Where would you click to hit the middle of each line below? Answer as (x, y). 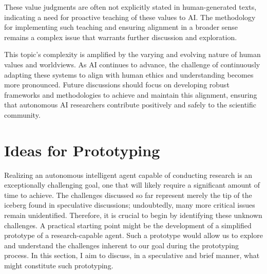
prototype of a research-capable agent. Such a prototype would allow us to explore (133, 235)
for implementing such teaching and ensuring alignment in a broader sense (121, 27)
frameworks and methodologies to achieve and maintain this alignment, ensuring (131, 94)
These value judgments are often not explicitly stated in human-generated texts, (130, 7)
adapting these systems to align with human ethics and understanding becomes (129, 74)
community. (22, 114)
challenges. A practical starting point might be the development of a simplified (128, 225)
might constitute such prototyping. (59, 265)
